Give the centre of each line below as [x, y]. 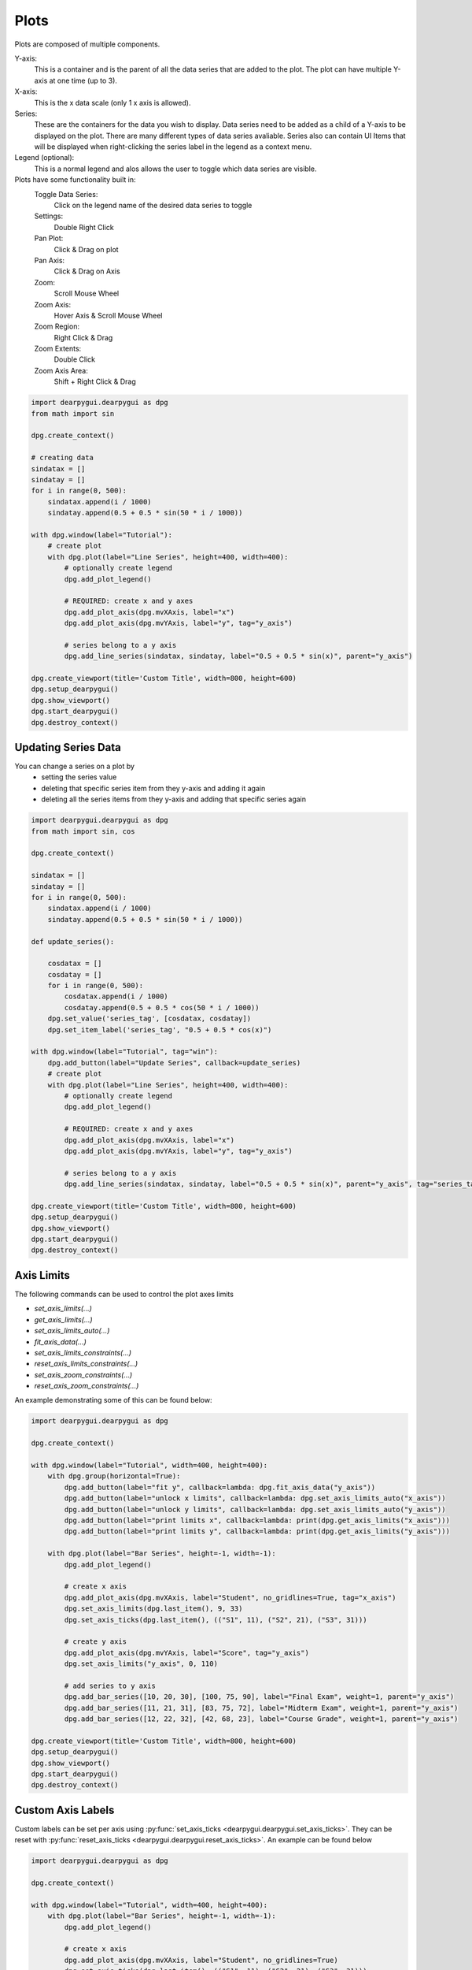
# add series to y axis [110, 1686]
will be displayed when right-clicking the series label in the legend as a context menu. [173, 147]
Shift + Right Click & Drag [95, 381]
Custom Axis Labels [65, 1810]
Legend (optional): [44, 158]
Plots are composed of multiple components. [87, 44]
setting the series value [79, 777]
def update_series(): [73, 941]
